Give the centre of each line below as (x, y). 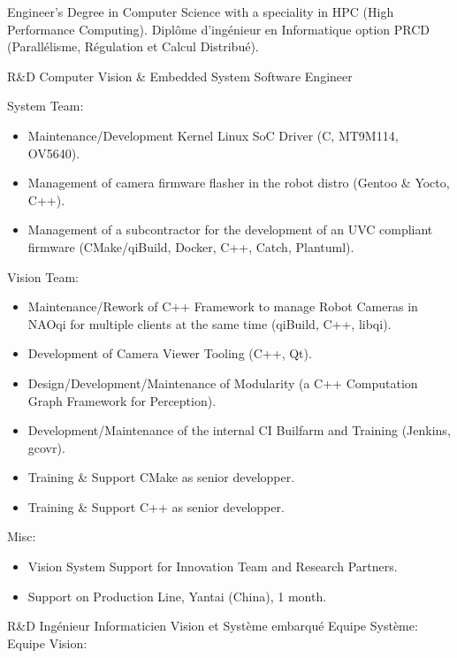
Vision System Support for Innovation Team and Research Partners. (213, 566)
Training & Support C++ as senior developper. (156, 506)
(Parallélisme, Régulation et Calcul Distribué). (133, 46)
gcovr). (46, 447)
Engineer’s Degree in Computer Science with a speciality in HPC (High (201, 11)
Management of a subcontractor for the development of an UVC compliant (230, 230)
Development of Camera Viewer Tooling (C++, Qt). (170, 353)
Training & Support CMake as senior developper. (161, 477)
